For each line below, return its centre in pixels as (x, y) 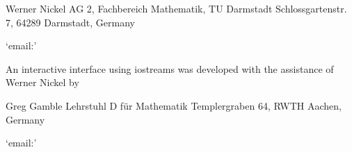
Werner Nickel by (42, 82)
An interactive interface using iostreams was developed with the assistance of (170, 68)
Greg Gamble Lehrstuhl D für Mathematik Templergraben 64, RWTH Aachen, (174, 105)
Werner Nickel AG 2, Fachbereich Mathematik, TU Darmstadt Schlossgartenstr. (176, 8)
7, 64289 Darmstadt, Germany (70, 22)
